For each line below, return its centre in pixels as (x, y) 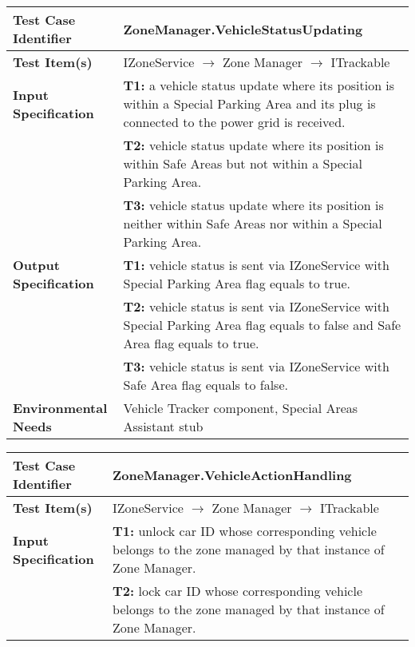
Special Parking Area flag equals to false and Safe (262, 325)
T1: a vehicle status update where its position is (259, 85)
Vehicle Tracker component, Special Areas (241, 408)
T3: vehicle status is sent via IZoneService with (256, 366)
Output (36, 265)
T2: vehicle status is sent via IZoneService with (256, 306)
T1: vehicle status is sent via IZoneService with (256, 265)
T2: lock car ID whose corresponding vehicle (237, 591)
